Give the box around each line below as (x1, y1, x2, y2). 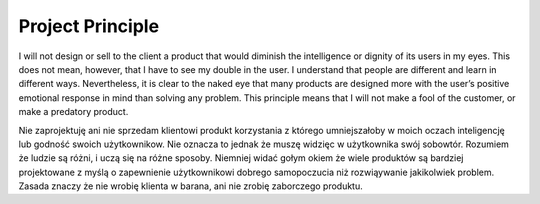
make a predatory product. (18, 106, 129, 118)
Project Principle (18, 15, 160, 37)
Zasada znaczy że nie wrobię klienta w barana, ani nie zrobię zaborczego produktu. (18, 180, 364, 192)
